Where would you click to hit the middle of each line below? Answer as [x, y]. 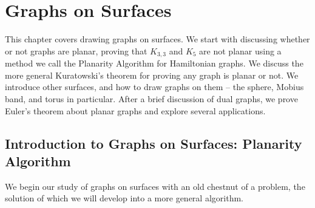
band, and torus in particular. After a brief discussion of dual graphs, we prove [151, 98]
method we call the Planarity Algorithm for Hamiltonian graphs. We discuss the [154, 63]
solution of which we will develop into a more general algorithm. [124, 198]
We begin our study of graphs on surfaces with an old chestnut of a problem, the [155, 186]
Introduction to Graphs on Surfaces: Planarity [154, 143]
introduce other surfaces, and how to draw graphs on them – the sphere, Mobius [154, 87]
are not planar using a [240, 50]
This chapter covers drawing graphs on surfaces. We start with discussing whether [157, 39]
